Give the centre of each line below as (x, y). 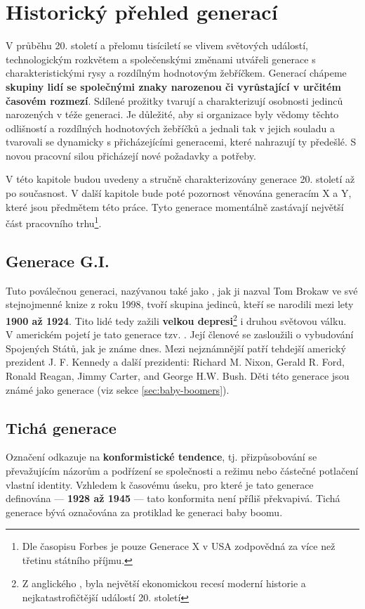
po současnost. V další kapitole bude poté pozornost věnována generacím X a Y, (179, 193)
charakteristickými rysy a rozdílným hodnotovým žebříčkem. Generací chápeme (176, 73)
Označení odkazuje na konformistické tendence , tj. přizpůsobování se (161, 457)
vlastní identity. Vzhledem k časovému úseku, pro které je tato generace (160, 484)
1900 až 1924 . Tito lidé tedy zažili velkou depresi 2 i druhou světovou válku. (176, 319)
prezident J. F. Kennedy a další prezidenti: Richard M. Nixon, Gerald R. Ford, (175, 362)
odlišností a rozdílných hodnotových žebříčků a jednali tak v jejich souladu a (170, 128)
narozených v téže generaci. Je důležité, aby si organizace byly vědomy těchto (172, 114)
